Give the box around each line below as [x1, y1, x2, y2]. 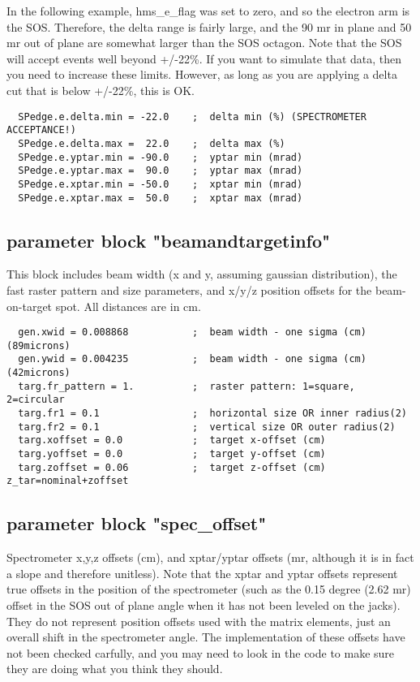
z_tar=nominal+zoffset [6, 475, 129, 487]
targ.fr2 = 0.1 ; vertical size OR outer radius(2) [18, 421, 396, 433]
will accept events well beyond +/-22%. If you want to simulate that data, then [6, 50, 402, 67]
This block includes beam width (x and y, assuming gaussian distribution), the [6, 265, 397, 283]
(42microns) [6, 367, 71, 379]
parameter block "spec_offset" [6, 511, 267, 536]
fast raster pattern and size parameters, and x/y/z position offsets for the [6, 281, 372, 298]
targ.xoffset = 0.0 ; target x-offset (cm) [18, 434, 326, 447]
